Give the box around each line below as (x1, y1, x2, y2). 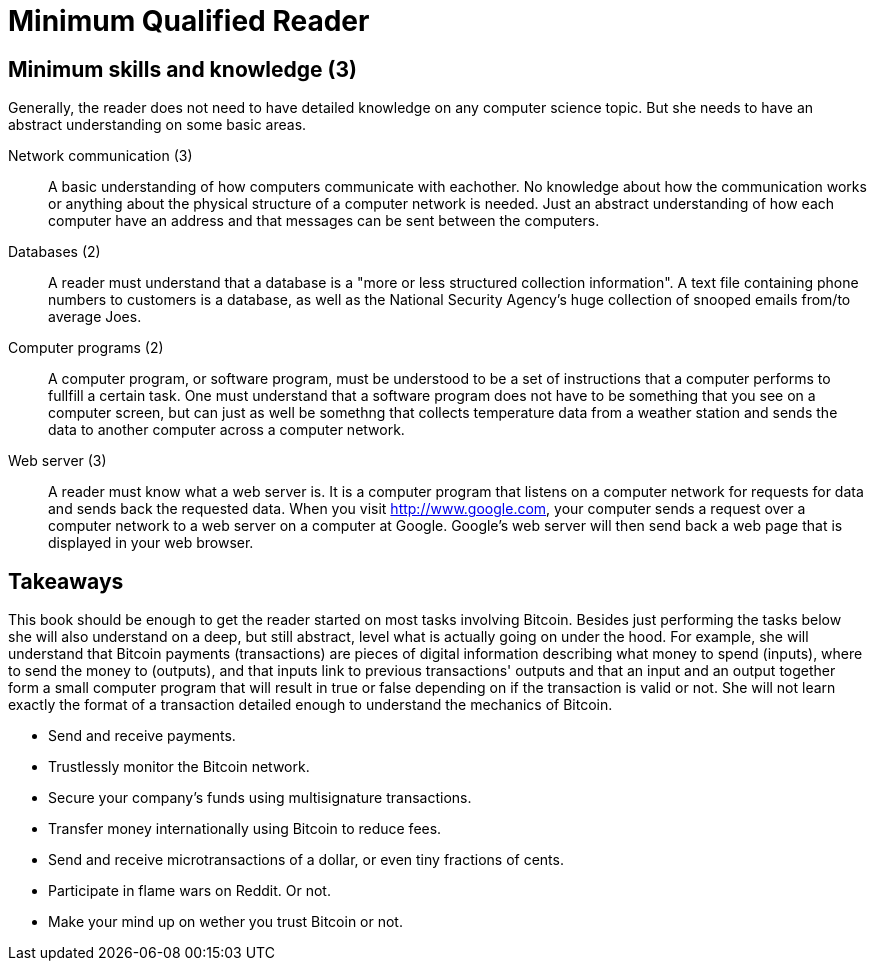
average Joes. (48, 308, 142, 326)
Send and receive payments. (48, 727, 236, 745)
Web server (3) (8, 452, 107, 470)
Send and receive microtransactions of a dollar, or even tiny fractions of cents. (48, 851, 564, 869)
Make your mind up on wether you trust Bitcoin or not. (48, 913, 403, 931)
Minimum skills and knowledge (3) (8, 56, 357, 82)
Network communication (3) (8, 147, 193, 165)
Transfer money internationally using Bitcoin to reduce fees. (48, 820, 442, 838)
